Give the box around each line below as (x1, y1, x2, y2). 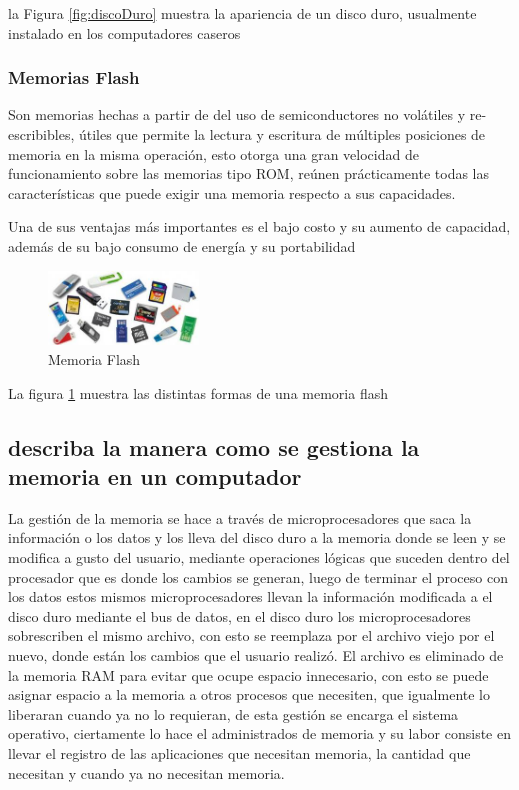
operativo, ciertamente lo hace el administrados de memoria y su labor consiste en (8, 723, 511, 744)
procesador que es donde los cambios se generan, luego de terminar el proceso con (8, 566, 508, 587)
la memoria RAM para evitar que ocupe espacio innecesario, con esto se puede (8, 664, 489, 685)
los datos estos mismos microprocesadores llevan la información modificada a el (8, 586, 493, 607)
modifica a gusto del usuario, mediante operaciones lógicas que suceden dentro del (8, 547, 510, 567)
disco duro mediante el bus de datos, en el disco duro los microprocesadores (8, 605, 471, 626)
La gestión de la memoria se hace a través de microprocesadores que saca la (8, 507, 472, 528)
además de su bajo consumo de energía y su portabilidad (8, 235, 356, 256)
